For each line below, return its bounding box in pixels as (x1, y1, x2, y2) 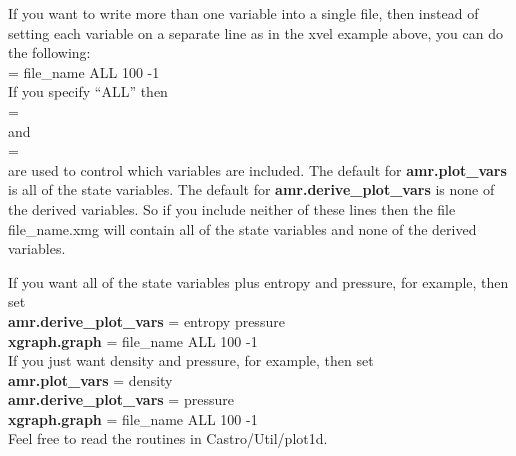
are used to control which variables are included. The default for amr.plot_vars (8, 159, 507, 180)
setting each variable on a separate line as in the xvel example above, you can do (8, 22, 503, 43)
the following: (8, 42, 91, 63)
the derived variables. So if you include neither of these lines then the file (8, 198, 456, 219)
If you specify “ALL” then (8, 81, 168, 102)
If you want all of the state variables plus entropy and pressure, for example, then (8, 271, 509, 292)
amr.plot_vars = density (8, 369, 173, 390)
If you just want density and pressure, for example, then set (8, 350, 374, 371)
